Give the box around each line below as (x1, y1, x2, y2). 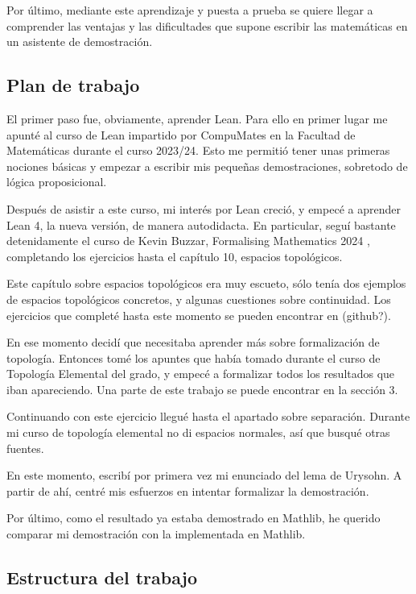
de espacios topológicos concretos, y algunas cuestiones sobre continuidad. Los (6, 290, 391, 307)
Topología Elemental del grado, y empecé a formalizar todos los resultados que (6, 365, 395, 382)
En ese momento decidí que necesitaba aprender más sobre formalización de (6, 334, 380, 351)
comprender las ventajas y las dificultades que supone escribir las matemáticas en (6, 17, 408, 34)
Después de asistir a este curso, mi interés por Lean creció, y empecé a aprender (6, 200, 401, 217)
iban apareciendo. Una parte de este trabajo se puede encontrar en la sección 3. (6, 380, 398, 397)
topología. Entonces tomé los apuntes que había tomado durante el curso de (6, 349, 381, 366)
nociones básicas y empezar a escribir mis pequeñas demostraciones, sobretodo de (6, 157, 408, 174)
